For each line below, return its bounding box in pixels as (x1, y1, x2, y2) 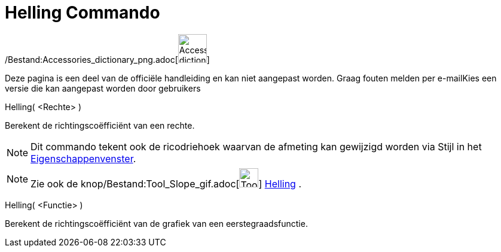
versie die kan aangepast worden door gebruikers (5, 83, 201, 93)
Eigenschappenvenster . (30, 152, 136, 165)
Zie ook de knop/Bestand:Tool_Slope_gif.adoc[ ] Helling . (30, 177, 301, 190)
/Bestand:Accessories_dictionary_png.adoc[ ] (5, 54, 210, 65)
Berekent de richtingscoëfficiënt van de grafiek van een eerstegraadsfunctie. (5, 218, 308, 229)
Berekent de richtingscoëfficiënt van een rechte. (5, 120, 195, 130)
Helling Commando (5, 2, 160, 23)
